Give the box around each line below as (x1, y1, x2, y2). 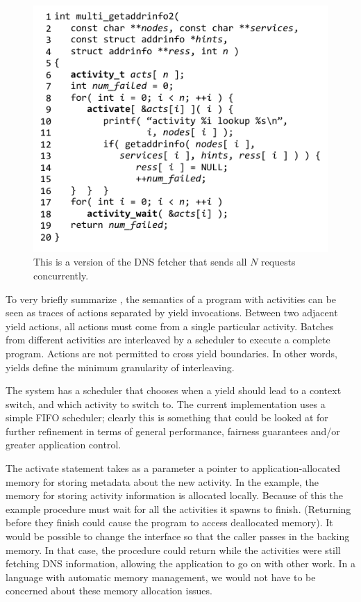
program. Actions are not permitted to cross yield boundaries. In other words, (6, 345, 337, 360)
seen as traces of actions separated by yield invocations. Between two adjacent (6, 305, 338, 320)
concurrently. (33, 268, 89, 282)
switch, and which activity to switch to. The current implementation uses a (6, 396, 326, 411)
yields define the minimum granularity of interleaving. (6, 359, 235, 374)
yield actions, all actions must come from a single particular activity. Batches (6, 318, 334, 333)
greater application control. (6, 437, 121, 452)
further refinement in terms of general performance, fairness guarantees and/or (6, 423, 340, 438)
